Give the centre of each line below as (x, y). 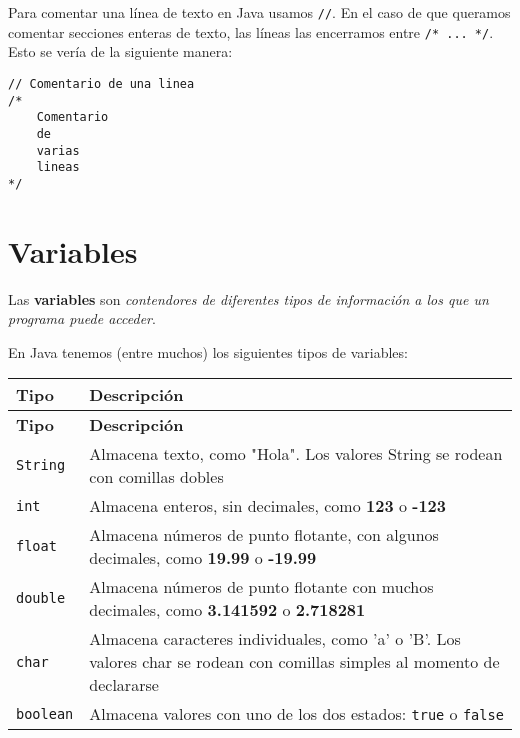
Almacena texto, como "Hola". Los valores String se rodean (296, 454)
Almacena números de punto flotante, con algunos (264, 535)
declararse (124, 685)
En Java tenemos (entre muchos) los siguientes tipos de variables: (208, 351)
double (41, 598)
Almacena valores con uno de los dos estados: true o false (296, 714)
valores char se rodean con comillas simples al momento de (294, 662)
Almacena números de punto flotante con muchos (261, 587)
